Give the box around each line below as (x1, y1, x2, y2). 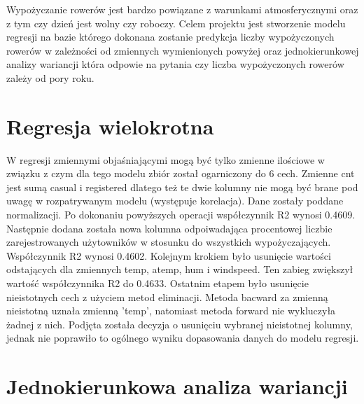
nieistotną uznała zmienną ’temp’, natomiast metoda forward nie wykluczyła (6, 303, 336, 318)
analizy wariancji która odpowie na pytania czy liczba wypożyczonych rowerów (6, 57, 344, 71)
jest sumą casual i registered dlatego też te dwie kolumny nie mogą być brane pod (6, 179, 358, 194)
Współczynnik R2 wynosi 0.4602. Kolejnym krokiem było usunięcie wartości (6, 248, 331, 263)
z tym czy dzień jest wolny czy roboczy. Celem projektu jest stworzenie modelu (6, 15, 346, 30)
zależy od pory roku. (6, 70, 94, 85)
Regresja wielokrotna (6, 111, 214, 140)
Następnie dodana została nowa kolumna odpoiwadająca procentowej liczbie (6, 221, 332, 235)
